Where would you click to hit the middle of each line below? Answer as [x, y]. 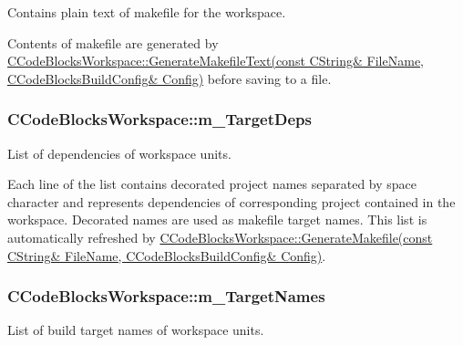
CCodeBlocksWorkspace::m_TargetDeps [159, 119]
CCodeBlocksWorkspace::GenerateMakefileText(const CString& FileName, [216, 61]
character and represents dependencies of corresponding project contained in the [231, 201]
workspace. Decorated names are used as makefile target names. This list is [217, 220]
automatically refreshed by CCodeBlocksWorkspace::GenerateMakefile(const [220, 237]
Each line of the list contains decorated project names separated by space [212, 184]
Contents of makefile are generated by [113, 42]
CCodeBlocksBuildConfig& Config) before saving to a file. [170, 78]
